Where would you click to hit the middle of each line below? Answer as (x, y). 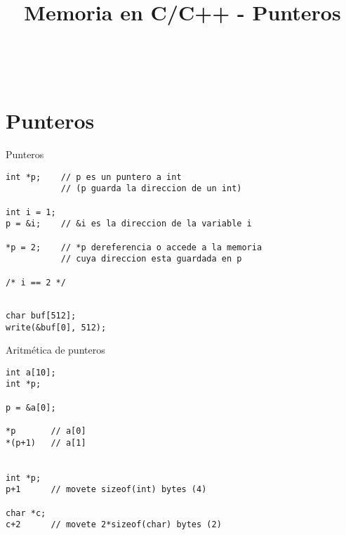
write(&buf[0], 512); (56, 327)
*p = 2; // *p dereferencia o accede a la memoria (134, 247)
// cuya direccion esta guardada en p (151, 259)
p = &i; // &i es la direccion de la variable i (129, 224)
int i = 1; (31, 212)
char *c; (26, 513)
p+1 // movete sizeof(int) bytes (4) (106, 490)
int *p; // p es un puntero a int (94, 177)
